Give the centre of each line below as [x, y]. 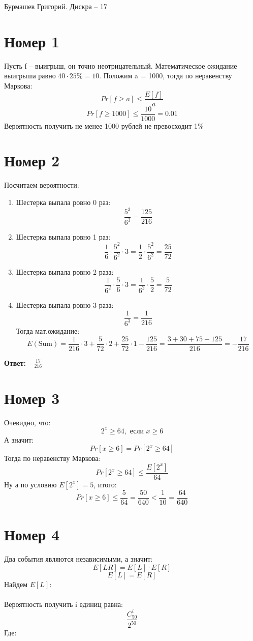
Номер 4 [32, 534]
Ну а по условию [30, 484]
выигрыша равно [30, 76]
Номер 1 [32, 41]
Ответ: [15, 362]
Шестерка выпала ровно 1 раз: [63, 237]
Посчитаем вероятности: [42, 185]
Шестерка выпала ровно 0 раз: [63, 202]
